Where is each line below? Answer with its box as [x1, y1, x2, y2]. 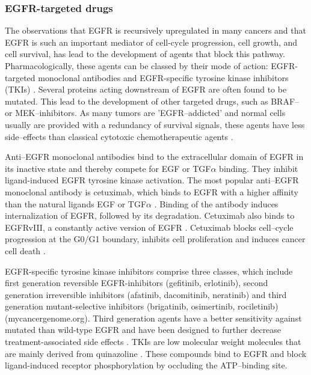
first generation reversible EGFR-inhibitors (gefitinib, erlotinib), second [5, 276, 268, 289]
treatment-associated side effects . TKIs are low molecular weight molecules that [5, 335, 301, 348]
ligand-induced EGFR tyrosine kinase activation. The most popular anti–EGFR [5, 174, 299, 186]
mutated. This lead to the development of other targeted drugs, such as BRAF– [5, 94, 300, 107]
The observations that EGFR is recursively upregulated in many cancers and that [5, 24, 306, 37]
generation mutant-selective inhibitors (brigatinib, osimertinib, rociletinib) [5, 300, 279, 312]
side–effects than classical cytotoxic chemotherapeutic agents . [5, 130, 233, 142]
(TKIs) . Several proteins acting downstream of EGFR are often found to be [5, 83, 287, 96]
